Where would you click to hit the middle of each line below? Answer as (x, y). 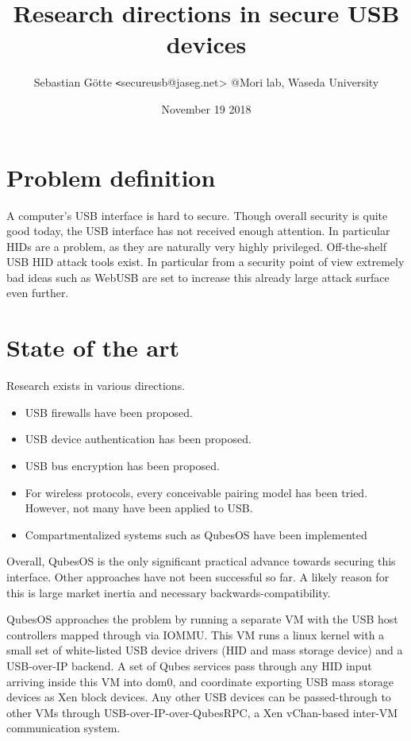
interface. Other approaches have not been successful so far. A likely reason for (198, 576)
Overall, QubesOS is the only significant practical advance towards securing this (201, 561)
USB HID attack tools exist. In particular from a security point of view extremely (205, 262)
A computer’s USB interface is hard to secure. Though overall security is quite (197, 215)
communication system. (63, 728)
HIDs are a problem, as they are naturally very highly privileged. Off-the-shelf (197, 246)
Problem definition (111, 177)
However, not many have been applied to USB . (139, 508)
